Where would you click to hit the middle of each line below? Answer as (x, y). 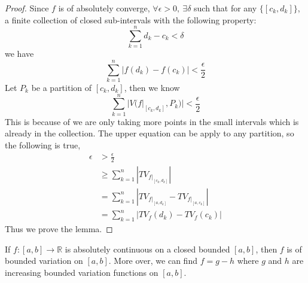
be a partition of (62, 88)
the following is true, (43, 144)
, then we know (152, 88)
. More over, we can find (153, 261)
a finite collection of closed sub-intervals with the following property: (131, 19)
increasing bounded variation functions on (82, 273)
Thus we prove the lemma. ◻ (59, 229)
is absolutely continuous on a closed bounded (147, 249)
